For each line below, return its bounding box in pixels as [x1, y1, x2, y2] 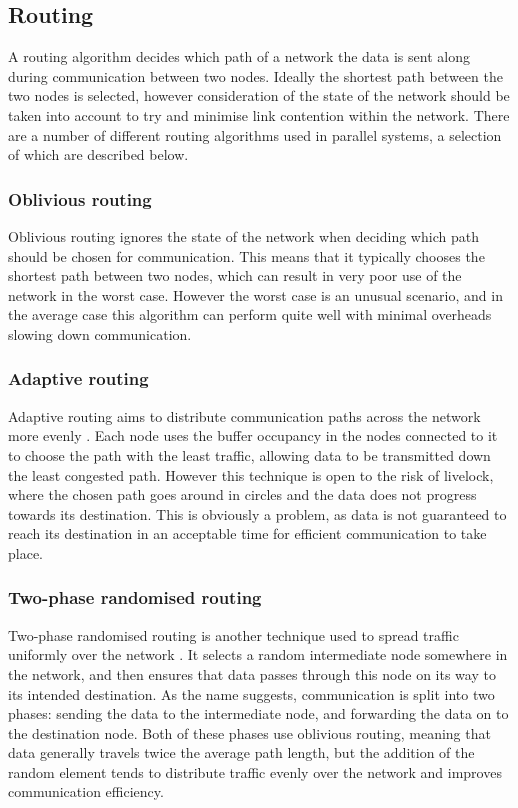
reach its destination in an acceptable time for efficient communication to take [8, 523, 487, 544]
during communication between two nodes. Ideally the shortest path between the [8, 65, 503, 86]
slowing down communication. [8, 323, 192, 344]
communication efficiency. [8, 781, 164, 802]
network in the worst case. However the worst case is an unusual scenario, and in [8, 284, 503, 305]
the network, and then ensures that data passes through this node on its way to [8, 663, 496, 684]
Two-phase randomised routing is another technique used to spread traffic [8, 624, 459, 645]
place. [8, 542, 43, 563]
